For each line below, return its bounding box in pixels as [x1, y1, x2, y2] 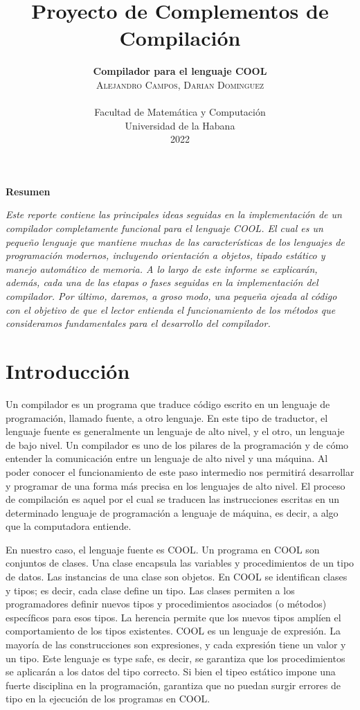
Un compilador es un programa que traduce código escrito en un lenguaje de [6, 396, 330, 411]
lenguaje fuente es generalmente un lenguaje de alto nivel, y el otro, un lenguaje [6, 424, 345, 438]
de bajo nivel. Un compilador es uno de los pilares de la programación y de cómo [6, 437, 349, 452]
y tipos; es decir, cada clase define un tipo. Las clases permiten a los [6, 583, 295, 597]
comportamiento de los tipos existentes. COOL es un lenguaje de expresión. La [6, 623, 341, 638]
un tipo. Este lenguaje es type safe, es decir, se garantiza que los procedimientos [6, 650, 345, 665]
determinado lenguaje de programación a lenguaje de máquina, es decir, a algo [6, 505, 339, 520]
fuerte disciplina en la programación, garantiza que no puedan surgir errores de [6, 677, 341, 692]
